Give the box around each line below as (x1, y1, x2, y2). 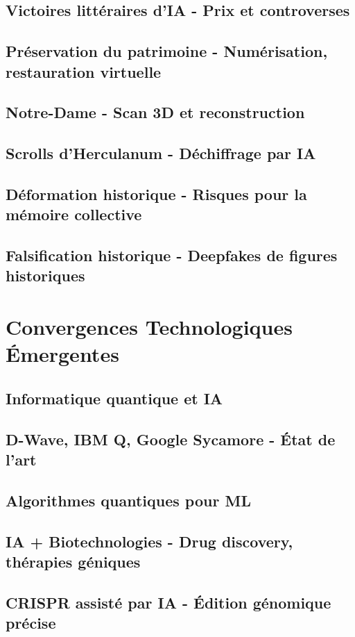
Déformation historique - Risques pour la (6, 183, 307, 204)
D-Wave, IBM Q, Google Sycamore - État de (6, 428, 336, 449)
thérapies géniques (6, 550, 141, 572)
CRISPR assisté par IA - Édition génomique (6, 591, 331, 613)
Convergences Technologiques (6, 313, 293, 341)
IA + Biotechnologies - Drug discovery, (6, 530, 293, 552)
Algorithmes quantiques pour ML (6, 489, 251, 511)
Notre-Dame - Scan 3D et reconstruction (6, 101, 305, 123)
